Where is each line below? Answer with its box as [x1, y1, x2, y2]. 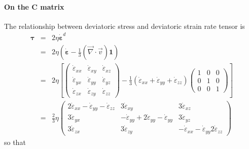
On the [4, 1, 29, 12]
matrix [40, 1, 64, 12]
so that [4, 136, 26, 147]
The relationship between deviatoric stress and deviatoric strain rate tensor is [4, 20, 245, 31]
